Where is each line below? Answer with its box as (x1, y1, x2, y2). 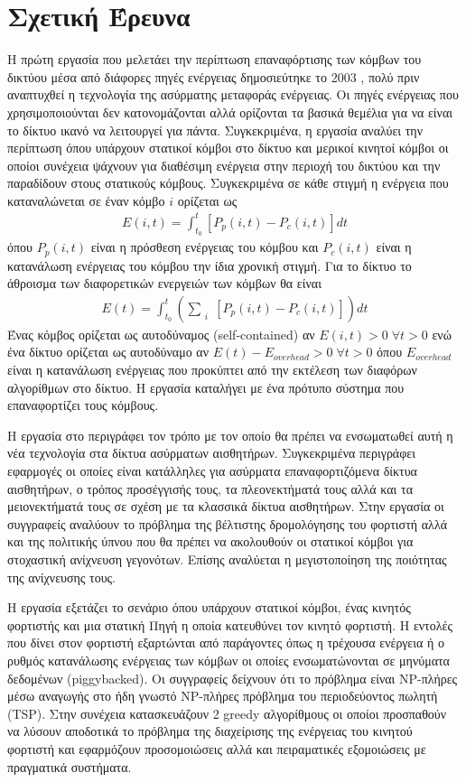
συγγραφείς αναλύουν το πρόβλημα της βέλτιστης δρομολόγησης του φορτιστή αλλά (7, 514, 448, 533)
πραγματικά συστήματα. (7, 757, 132, 776)
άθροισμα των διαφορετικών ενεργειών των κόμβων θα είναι (7, 274, 322, 293)
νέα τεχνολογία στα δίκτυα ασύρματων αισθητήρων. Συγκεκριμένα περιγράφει (7, 443, 415, 462)
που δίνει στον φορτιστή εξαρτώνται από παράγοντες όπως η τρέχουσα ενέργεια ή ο (7, 633, 444, 652)
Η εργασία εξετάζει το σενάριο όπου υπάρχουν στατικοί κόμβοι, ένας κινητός (7, 598, 411, 617)
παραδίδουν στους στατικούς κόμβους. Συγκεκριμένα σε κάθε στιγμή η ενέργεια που (7, 173, 449, 192)
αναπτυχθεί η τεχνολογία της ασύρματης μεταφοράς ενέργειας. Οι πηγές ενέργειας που (7, 85, 459, 104)
